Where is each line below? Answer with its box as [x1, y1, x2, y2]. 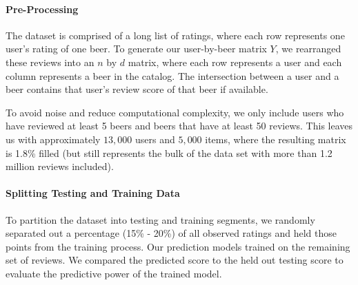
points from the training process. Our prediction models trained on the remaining [6, 239, 350, 253]
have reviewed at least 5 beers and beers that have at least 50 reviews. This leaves [6, 118, 353, 133]
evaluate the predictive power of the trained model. [6, 266, 222, 280]
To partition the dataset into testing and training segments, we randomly [6, 212, 315, 226]
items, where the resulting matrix [205, 131, 346, 146]
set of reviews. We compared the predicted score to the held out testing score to [6, 253, 344, 267]
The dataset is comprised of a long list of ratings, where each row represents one [6, 28, 345, 42]
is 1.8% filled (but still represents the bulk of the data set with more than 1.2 [6, 145, 332, 160]
